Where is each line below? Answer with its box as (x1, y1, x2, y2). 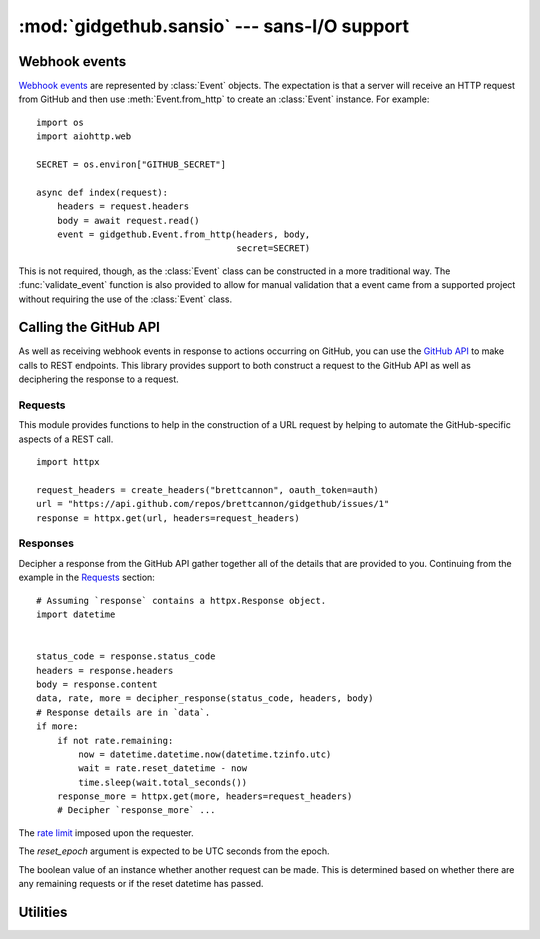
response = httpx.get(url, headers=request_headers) (36, 512, 300, 524)
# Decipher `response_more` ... (56, 805, 216, 816)
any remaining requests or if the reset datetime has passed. (18, 878, 264, 890)
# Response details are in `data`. (36, 706, 211, 718)
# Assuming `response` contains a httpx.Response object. (36, 595, 327, 606)
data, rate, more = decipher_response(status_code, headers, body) (36, 693, 374, 704)
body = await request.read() (56, 215, 200, 226)
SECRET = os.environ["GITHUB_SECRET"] (36, 159, 227, 170)
